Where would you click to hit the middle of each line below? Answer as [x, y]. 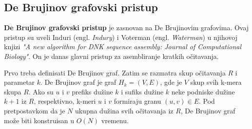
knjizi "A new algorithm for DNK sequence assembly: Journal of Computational [123, 46]
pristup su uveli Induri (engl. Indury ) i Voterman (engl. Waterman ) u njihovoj [121, 37]
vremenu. [115, 120]
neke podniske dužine [203, 91]
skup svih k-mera [216, 82]
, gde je [171, 82]
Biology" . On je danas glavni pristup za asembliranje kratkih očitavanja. [111, 56]
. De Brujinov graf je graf [78, 82]
